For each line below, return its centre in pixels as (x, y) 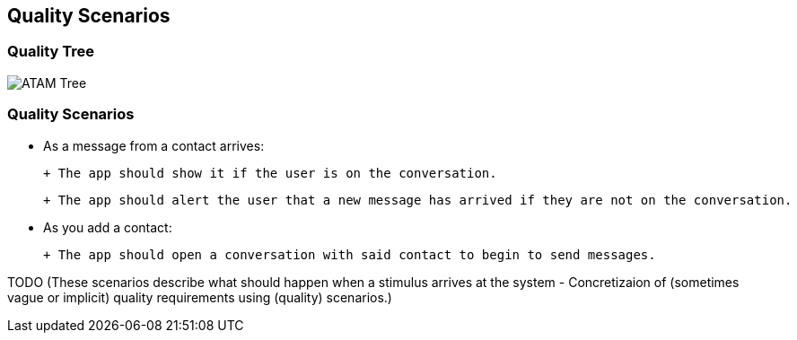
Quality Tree (51, 52)
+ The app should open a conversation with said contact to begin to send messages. (350, 254)
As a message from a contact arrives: (154, 145)
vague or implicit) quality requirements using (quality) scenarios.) (200, 297)
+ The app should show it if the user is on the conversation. (270, 173)
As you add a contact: (108, 227)
